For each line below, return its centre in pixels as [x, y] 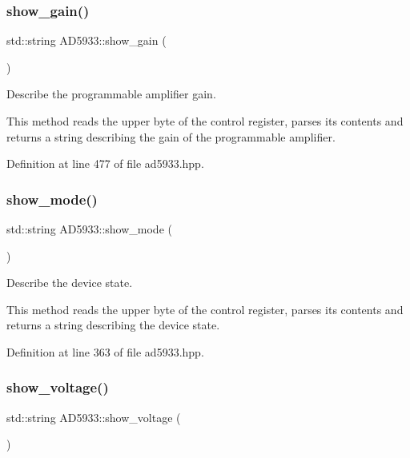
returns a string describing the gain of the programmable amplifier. [171, 136]
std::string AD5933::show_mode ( [89, 229]
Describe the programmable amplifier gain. [111, 94]
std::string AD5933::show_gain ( [86, 40]
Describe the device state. [70, 283]
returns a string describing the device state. [113, 325]
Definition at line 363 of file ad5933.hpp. [105, 351]
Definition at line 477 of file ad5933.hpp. [105, 163]
